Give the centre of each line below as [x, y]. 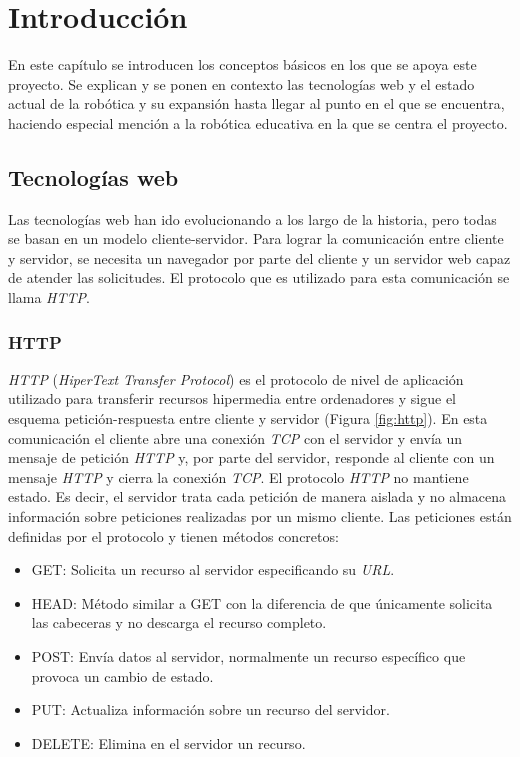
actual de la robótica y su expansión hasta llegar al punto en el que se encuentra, [256, 103]
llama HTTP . [49, 297]
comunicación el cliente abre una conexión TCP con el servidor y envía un [235, 437]
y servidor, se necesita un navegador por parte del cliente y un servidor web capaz [259, 257]
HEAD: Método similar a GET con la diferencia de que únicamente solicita [262, 602]
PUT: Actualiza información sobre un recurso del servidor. [210, 709]
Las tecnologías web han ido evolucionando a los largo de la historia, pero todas [252, 218]
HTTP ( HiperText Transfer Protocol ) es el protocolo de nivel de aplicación [236, 378]
